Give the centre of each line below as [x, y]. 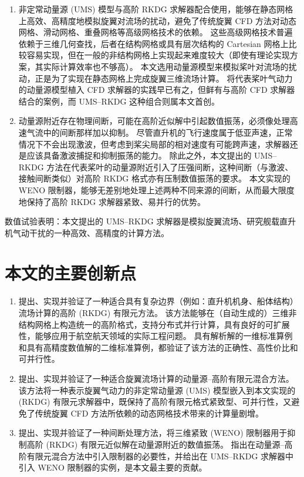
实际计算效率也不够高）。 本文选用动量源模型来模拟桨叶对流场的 [166, 66]
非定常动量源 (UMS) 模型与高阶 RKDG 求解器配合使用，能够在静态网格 [156, 9]
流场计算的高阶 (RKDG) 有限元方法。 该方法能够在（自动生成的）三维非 [158, 313]
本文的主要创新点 [71, 273]
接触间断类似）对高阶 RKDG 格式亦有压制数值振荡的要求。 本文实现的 [154, 178]
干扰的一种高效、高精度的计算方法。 [99, 232]
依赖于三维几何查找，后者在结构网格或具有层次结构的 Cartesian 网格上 [153, 43]
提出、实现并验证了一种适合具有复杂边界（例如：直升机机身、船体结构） [158, 301]
